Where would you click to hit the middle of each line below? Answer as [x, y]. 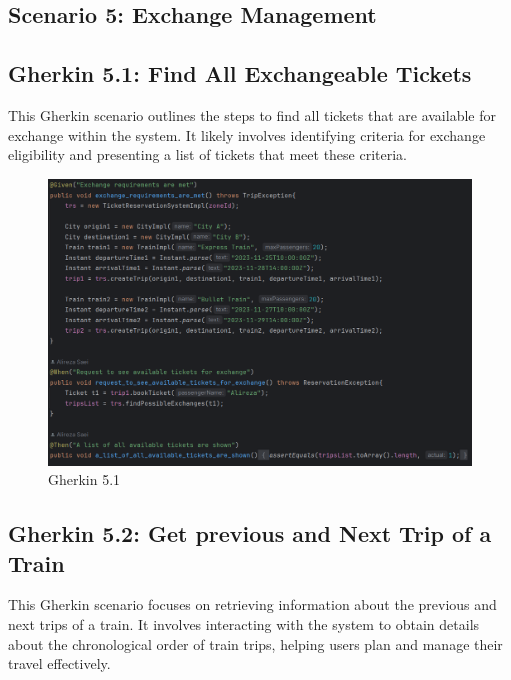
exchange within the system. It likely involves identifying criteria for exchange [247, 134]
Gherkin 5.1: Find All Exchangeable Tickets [240, 73]
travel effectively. [59, 663]
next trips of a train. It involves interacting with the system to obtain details [244, 624]
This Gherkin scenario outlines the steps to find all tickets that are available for [252, 114]
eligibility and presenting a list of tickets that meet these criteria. [208, 154]
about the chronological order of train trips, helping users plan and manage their [255, 643]
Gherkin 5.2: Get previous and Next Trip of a [250, 533]
